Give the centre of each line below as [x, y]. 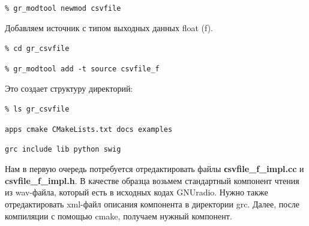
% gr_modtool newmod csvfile [63, 8]
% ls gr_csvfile [37, 109]
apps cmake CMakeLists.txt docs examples [89, 129]
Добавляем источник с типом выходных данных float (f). [109, 27]
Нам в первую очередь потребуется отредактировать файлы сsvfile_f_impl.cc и [154, 169]
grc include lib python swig [63, 150]
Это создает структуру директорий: [69, 88]
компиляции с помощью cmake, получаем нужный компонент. [118, 216]
